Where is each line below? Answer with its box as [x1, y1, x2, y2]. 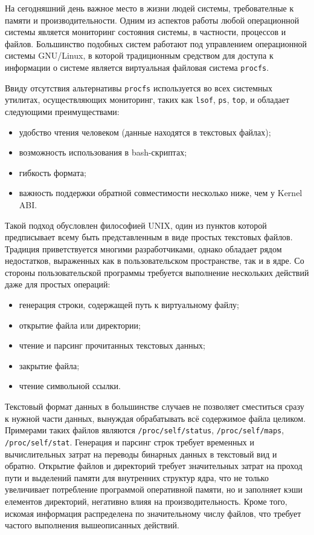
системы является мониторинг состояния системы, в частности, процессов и [5, 25, 286, 38]
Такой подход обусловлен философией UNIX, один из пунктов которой [5, 218, 267, 231]
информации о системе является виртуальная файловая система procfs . [5, 61, 269, 73]
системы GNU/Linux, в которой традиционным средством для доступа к [5, 49, 274, 62]
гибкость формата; [19, 166, 86, 179]
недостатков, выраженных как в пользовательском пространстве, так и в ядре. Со [5, 254, 304, 267]
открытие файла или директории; [19, 318, 141, 331]
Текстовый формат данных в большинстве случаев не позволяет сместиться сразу [5, 400, 304, 413]
